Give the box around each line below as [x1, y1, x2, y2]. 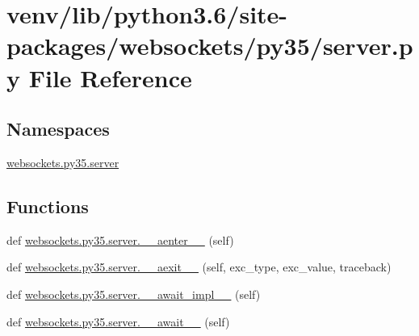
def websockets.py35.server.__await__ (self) [6, 313, 230, 330]
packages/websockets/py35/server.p [6, 29, 413, 62]
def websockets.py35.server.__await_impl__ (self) [6, 285, 261, 302]
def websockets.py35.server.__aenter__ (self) [6, 231, 234, 248]
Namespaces [6, 116, 110, 141]
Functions [6, 193, 89, 218]
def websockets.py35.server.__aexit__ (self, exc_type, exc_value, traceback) [6, 258, 392, 275]
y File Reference [6, 61, 192, 94]
